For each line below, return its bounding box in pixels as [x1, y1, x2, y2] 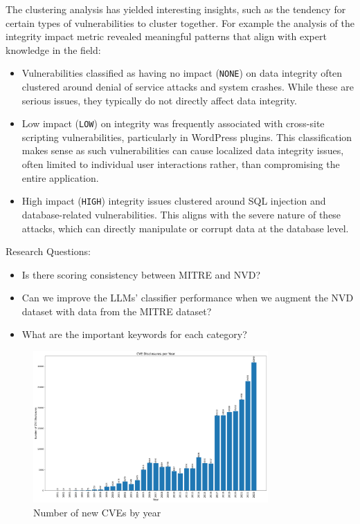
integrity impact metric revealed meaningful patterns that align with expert [6, 29, 327, 44]
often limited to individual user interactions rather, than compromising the [21, 157, 340, 171]
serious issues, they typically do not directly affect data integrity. [21, 93, 297, 107]
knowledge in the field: [6, 42, 101, 57]
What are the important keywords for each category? [21, 327, 247, 341]
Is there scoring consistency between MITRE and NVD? [21, 267, 261, 281]
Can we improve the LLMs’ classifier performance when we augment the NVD [21, 290, 354, 305]
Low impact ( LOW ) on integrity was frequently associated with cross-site [21, 116, 325, 131]
